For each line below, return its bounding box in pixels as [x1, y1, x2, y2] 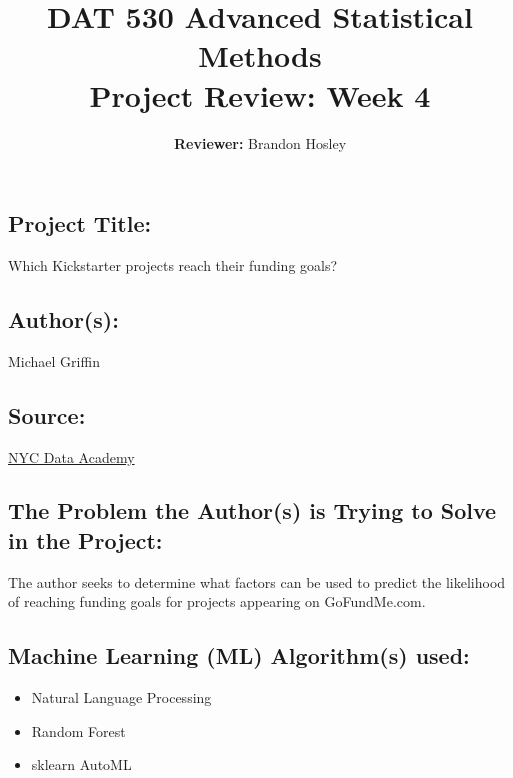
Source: [8, 399, 86, 430]
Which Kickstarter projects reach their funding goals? [8, 254, 338, 275]
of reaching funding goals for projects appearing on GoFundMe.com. [8, 591, 426, 612]
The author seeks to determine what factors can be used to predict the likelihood [8, 571, 506, 592]
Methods [198, 35, 322, 76]
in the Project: [8, 524, 163, 555]
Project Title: [8, 208, 152, 239]
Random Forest [31, 720, 126, 741]
